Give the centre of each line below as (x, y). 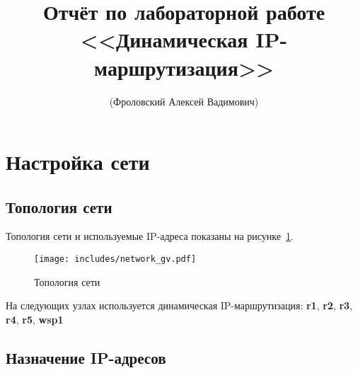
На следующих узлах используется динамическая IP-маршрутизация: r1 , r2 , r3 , (179, 305)
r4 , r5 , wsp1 (35, 319)
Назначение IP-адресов (86, 357)
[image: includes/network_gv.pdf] (115, 259)
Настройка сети (78, 162)
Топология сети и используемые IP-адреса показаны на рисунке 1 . (150, 236)
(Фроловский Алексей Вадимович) (184, 101)
